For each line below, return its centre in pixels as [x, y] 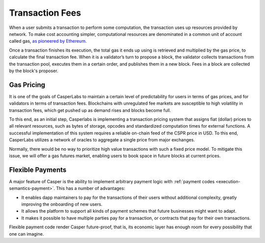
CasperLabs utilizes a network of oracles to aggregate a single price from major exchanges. [102, 140]
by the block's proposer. [34, 71]
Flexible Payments [38, 170]
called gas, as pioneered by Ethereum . [48, 41]
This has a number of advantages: [91, 189]
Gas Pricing [27, 85]
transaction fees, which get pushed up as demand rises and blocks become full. [90, 110]
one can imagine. [26, 234]
